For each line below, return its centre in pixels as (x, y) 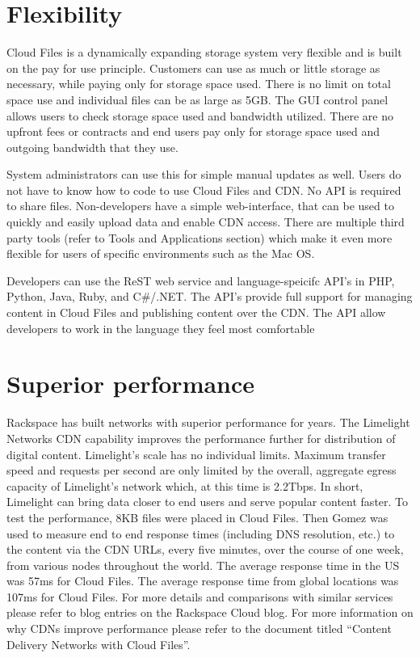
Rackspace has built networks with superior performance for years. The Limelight (208, 422)
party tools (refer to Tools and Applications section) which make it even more (199, 237)
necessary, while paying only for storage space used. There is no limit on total (199, 84)
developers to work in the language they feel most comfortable (161, 328)
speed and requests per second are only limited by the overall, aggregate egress (202, 470)
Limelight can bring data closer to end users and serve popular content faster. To (208, 502)
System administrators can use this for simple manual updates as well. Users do (204, 174)
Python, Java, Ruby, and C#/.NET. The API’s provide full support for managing (210, 296)
